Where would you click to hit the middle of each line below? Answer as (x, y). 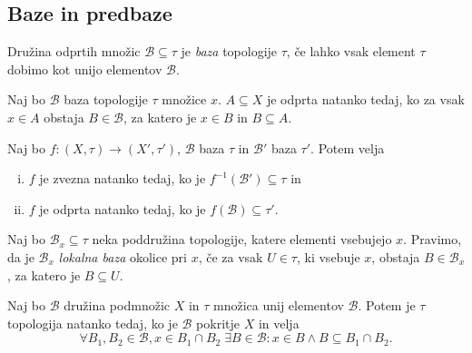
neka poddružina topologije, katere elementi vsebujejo (242, 239)
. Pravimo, (433, 239)
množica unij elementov (279, 305)
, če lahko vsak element (351, 51)
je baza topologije (229, 51)
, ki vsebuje (328, 256)
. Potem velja (348, 147)
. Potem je (387, 305)
